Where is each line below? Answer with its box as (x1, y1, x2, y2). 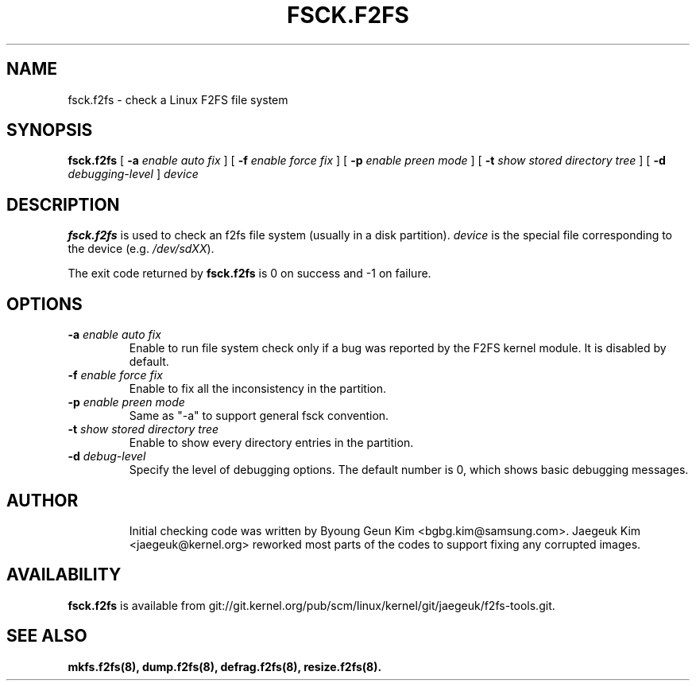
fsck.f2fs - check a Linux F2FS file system (68, 92, 288, 107)
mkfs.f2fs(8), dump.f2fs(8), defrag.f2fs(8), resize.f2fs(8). (68, 659, 382, 673)
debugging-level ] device (68, 167, 199, 181)
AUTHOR (6, 490, 79, 510)
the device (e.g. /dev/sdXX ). (68, 242, 215, 256)
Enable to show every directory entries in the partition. (129, 436, 414, 450)
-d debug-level (68, 449, 146, 464)
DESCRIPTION (6, 194, 120, 215)
